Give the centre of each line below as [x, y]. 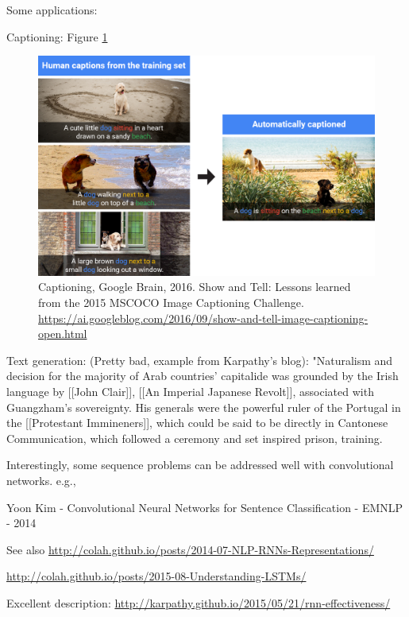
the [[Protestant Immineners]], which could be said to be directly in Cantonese [197, 423]
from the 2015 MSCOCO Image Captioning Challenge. [171, 302]
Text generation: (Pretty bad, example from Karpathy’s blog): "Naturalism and [200, 360]
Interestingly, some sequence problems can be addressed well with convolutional [200, 465]
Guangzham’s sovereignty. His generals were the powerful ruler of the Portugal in [204, 407]
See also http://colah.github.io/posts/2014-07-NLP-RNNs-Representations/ [190, 549]
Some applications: [52, 10]
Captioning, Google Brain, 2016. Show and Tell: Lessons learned [195, 287]
